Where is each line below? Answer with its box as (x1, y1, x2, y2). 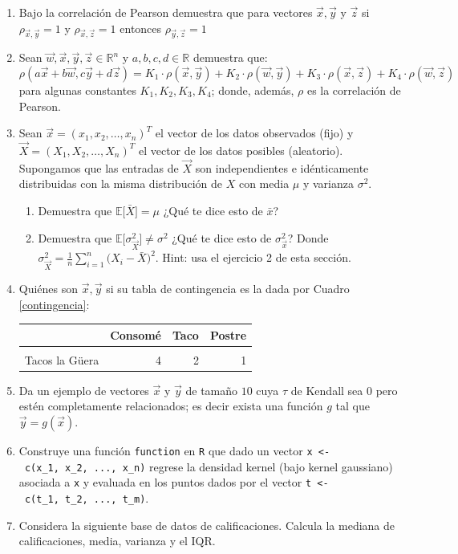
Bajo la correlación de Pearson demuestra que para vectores (18, 4, 313, 20)
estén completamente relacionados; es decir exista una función (18, 397, 323, 414)
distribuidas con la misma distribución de (18, 175, 222, 192)
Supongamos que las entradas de (18, 159, 179, 176)
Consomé (110, 326, 161, 343)
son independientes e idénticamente (195, 159, 369, 176)
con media (238, 175, 290, 192)
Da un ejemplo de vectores (18, 381, 149, 398)
